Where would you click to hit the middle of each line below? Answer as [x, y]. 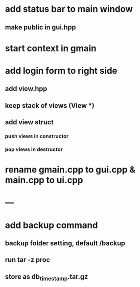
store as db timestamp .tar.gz [47, 277]
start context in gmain [51, 48]
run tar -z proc [28, 260]
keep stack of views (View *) [50, 105]
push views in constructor [37, 136]
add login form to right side [61, 71]
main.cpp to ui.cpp [44, 180]
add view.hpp [26, 89]
